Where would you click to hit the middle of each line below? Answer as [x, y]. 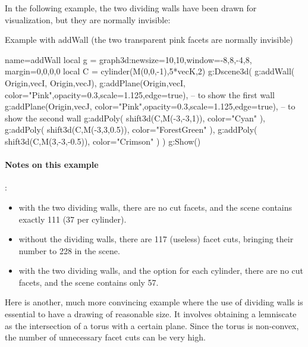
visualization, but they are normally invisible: [88, 19]
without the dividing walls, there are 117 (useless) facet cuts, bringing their [156, 239]
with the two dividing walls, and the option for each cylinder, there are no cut [161, 271]
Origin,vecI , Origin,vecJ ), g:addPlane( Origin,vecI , [95, 82]
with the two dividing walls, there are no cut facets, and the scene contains [155, 207]
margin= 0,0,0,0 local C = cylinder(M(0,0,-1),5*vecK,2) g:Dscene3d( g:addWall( [150, 71]
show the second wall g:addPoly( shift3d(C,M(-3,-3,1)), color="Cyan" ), [135, 118]
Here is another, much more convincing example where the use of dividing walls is [154, 302]
